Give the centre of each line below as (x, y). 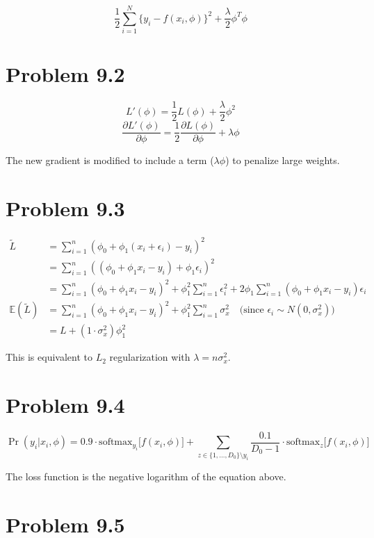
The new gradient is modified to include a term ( (110, 160)
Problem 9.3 (65, 208)
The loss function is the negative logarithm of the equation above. (146, 476)
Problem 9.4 (65, 405)
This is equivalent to (49, 357)
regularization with (150, 357)
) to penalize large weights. (283, 160)
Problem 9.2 (65, 74)
